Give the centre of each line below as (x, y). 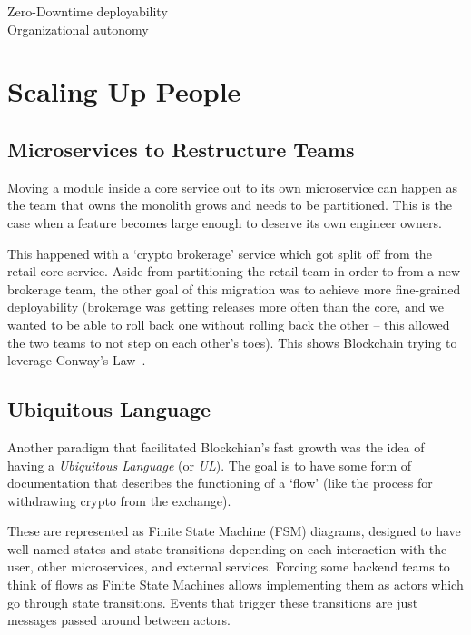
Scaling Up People (124, 91)
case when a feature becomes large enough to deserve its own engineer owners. (225, 222)
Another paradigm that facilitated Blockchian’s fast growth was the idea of (216, 446)
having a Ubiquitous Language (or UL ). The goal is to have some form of (210, 465)
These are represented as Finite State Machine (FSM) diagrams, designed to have (234, 531)
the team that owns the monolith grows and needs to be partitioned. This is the (230, 205)
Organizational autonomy (78, 29)
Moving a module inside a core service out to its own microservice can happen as (232, 187)
